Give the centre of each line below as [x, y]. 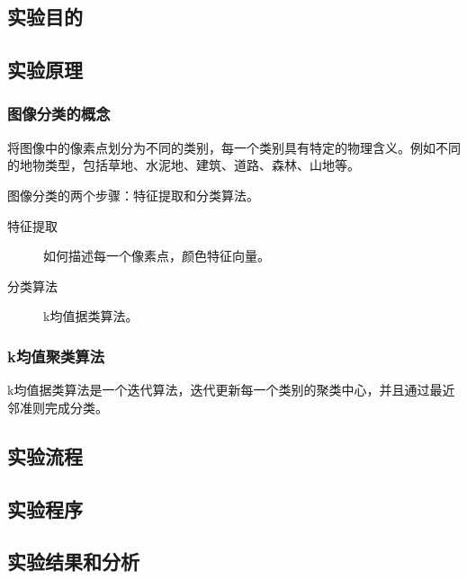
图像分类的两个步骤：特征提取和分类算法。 [133, 195]
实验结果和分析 [73, 561]
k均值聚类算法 [56, 356]
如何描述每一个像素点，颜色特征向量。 [157, 256]
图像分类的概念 [59, 114]
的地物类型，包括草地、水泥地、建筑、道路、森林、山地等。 [184, 165]
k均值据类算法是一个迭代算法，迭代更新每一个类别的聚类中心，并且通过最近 [231, 390]
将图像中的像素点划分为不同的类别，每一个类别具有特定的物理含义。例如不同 [234, 147]
